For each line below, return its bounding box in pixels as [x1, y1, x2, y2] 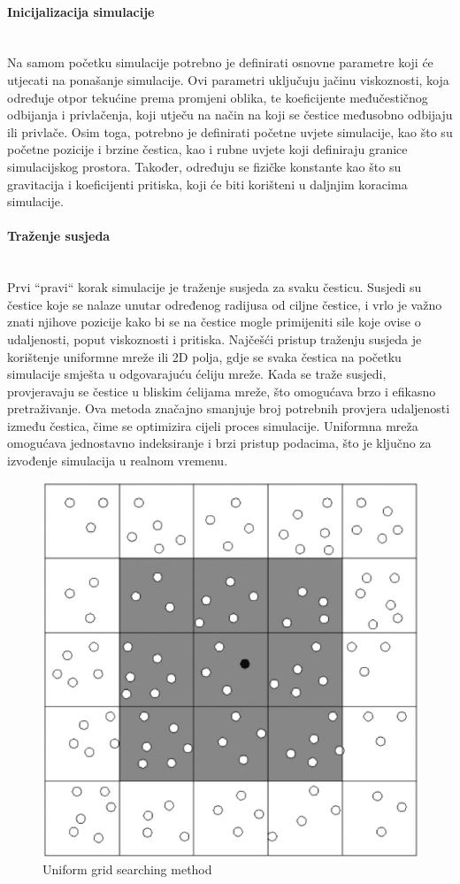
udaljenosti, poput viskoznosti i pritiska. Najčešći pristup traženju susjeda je [7, 329, 422, 348]
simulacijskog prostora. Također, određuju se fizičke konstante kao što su [7, 157, 402, 175]
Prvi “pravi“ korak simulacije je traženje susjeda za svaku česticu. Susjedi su [7, 278, 422, 296]
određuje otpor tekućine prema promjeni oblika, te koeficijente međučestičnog [7, 88, 428, 106]
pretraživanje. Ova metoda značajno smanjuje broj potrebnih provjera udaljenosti [7, 399, 450, 418]
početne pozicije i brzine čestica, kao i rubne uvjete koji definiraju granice [7, 140, 408, 158]
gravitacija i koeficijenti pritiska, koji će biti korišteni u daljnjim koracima [7, 174, 408, 193]
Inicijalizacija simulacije [7, 2, 155, 20]
